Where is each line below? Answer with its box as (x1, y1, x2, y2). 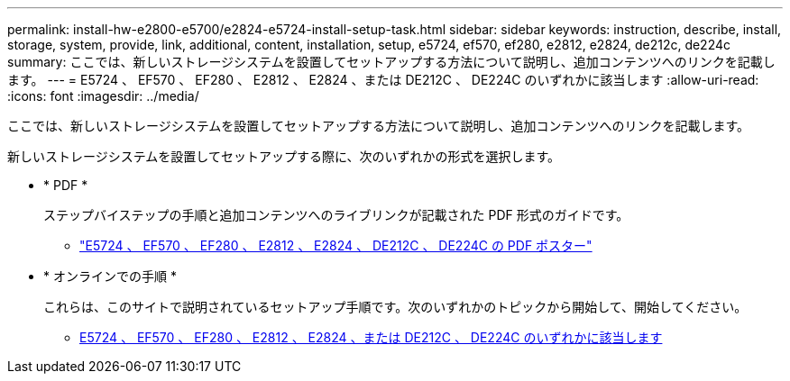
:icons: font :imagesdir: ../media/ (7, 88, 199, 104)
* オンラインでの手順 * (43, 268, 177, 284)
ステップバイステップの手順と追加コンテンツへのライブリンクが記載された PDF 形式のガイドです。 (43, 207, 629, 222)
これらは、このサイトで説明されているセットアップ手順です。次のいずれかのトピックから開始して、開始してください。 (43, 299, 748, 314)
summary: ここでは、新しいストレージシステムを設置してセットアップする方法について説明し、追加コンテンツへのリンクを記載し (7, 54, 776, 69)
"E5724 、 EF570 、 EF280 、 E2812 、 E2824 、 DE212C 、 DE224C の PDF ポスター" (79, 238, 592, 253)
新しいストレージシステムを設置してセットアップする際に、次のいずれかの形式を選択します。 (7, 149, 561, 164)
